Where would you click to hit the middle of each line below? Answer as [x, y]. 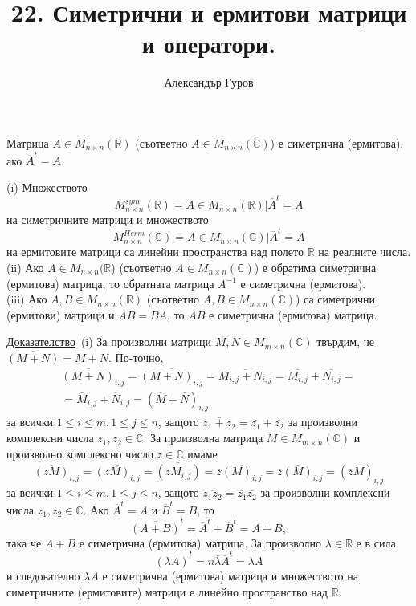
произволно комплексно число [80, 453]
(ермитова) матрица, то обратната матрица [110, 283]
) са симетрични [335, 299]
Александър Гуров [209, 82]
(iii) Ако [27, 299]
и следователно [43, 576]
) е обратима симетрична [315, 268]
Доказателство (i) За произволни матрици [109, 342]
